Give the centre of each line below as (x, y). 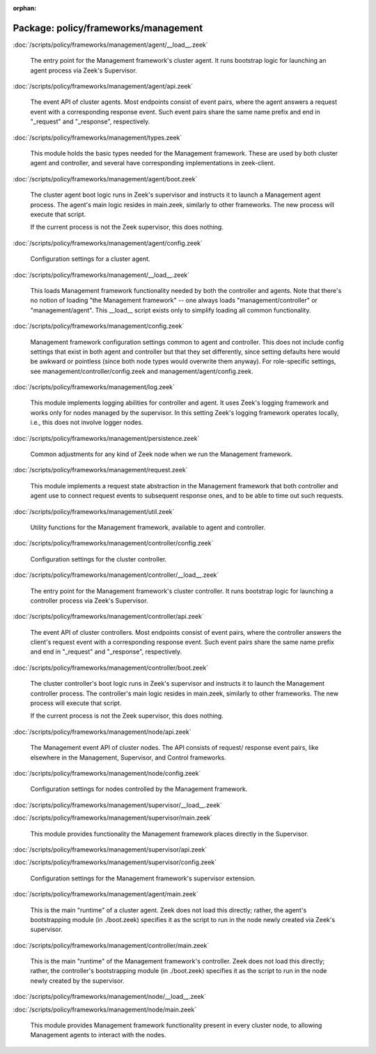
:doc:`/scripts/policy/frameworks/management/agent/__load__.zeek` (110, 45)
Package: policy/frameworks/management (108, 28)
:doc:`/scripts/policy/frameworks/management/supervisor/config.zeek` (115, 862)
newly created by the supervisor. (77, 981)
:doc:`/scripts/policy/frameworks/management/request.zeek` (100, 470)
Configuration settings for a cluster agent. (90, 259)
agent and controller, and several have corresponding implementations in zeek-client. (152, 163)
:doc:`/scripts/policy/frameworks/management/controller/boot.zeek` (111, 668)
